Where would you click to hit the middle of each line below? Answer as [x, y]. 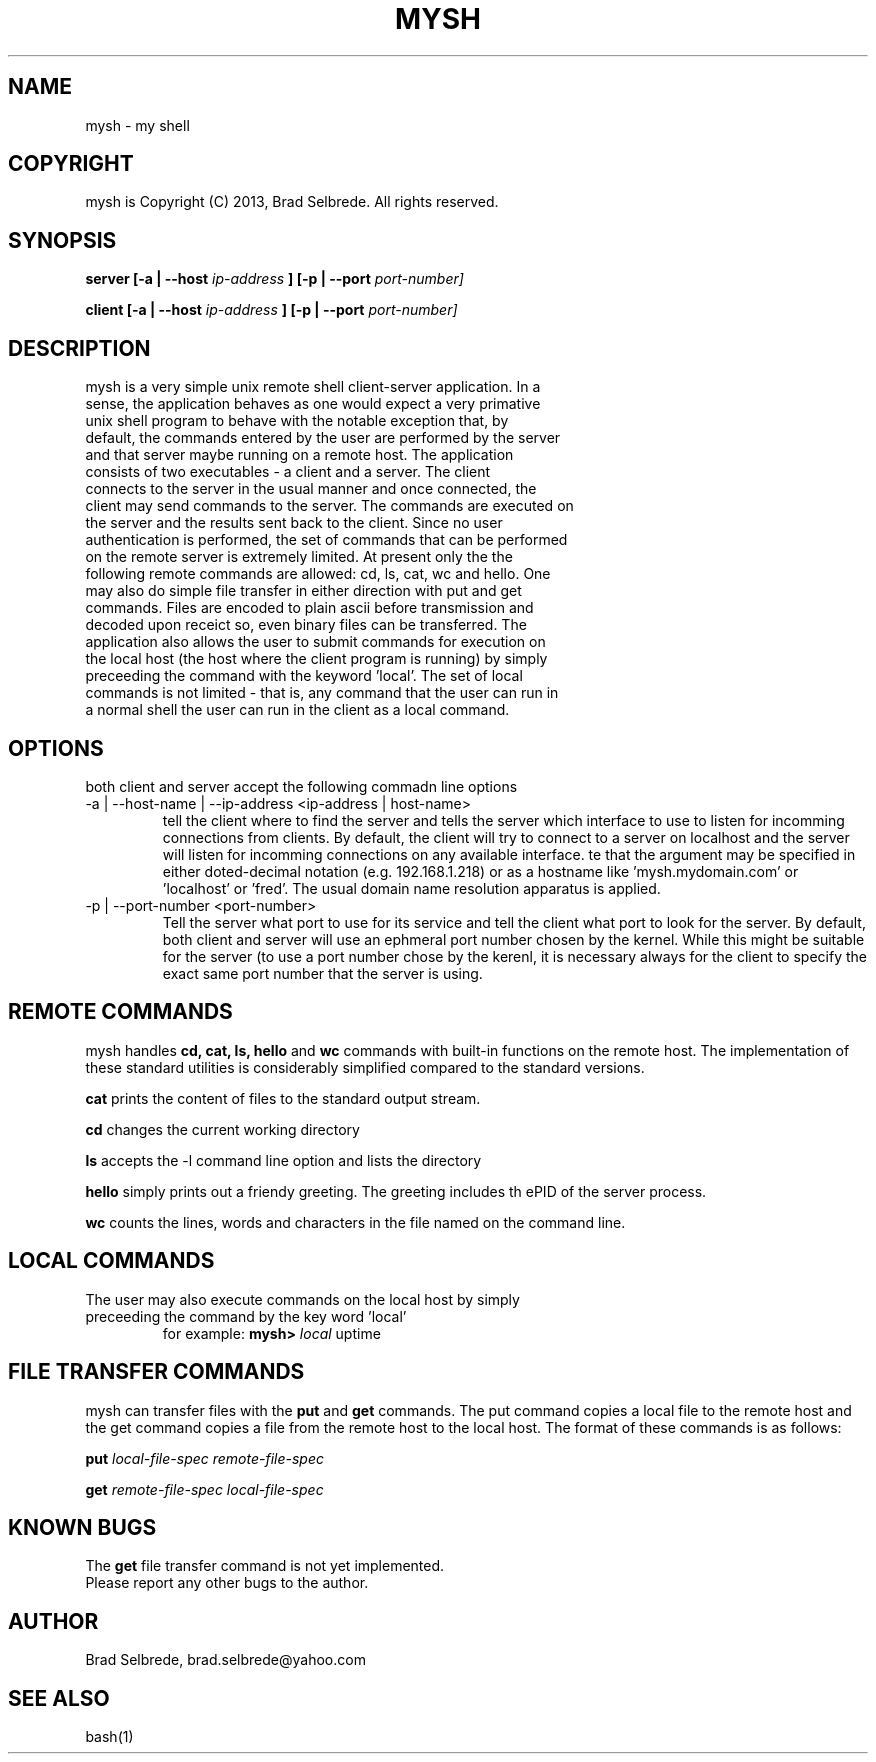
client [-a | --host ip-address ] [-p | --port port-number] [271, 310]
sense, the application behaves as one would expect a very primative [313, 404]
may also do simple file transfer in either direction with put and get [303, 591]
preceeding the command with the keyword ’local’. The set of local [304, 676]
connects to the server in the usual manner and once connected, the [311, 489]
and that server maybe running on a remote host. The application [299, 455]
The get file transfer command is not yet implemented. [265, 1566]
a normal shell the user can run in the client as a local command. [297, 710]
